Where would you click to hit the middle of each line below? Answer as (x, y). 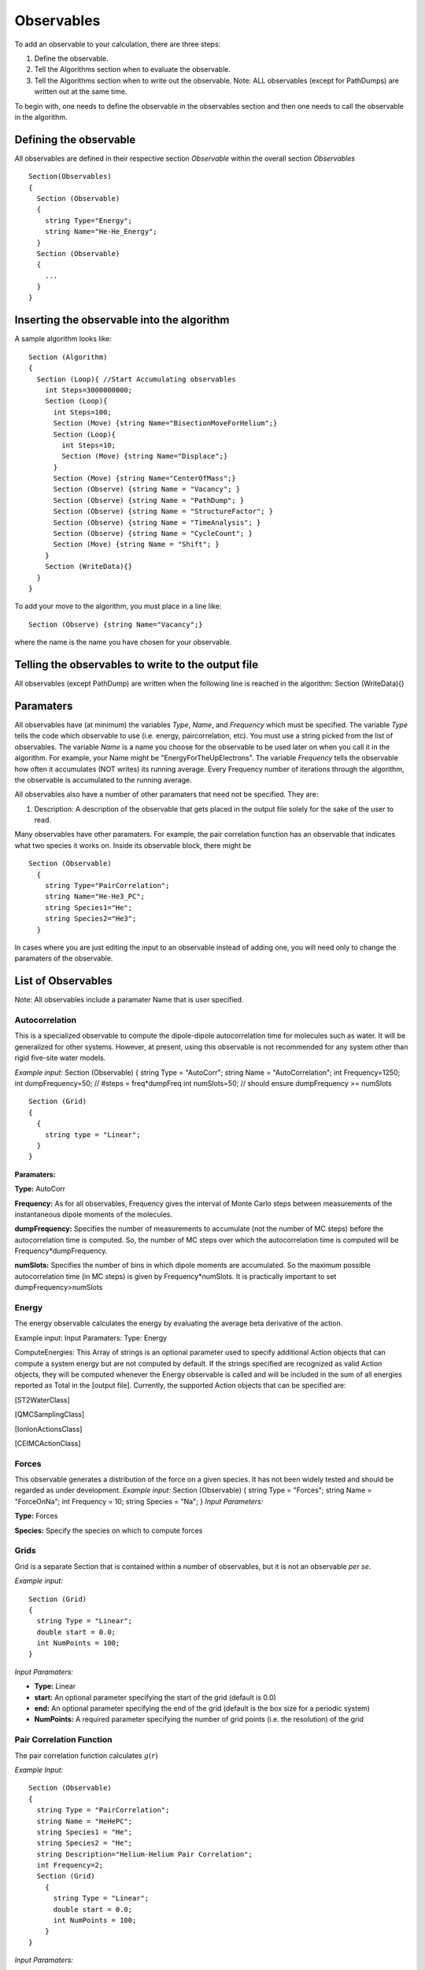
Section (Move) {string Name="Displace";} (145, 456)
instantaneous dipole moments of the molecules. (94, 1214)
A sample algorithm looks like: (63, 339)
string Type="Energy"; (89, 220)
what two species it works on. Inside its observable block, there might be (133, 845)
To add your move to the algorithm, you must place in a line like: (118, 606)
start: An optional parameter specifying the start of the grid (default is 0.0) (155, 1697)
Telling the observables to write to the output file (137, 665)
